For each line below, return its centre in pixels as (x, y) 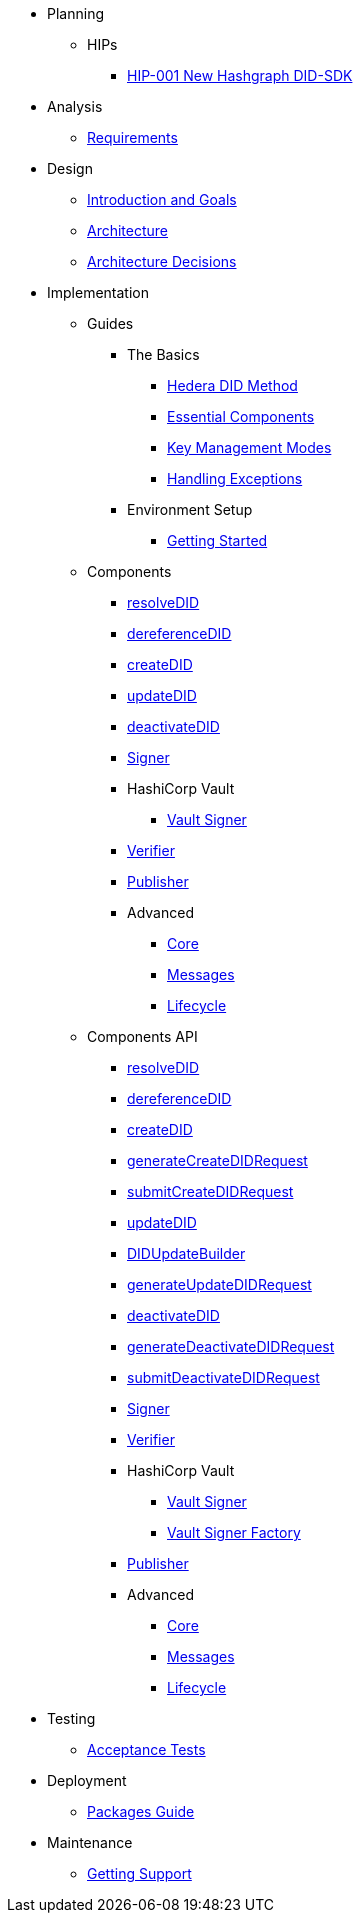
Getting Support (139, 1873)
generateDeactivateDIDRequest (231, 1346)
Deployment (87, 1780)
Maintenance (90, 1842)
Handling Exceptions (235, 478)
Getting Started (217, 540)
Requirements (132, 137)
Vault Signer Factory (234, 1532)
